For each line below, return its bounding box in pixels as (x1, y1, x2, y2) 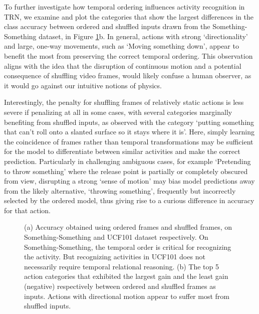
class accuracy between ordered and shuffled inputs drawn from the (4, 21, 210, 32)
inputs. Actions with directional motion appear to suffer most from (24, 290, 229, 301)
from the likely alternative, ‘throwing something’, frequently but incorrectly (4, 185, 236, 196)
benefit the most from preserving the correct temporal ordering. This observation (4, 50, 253, 61)
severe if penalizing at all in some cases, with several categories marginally (4, 106, 232, 117)
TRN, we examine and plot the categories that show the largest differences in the (4, 11, 253, 22)
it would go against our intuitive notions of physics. (4, 80, 162, 90)
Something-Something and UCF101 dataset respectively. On (24, 232, 208, 242)
